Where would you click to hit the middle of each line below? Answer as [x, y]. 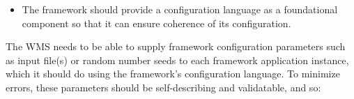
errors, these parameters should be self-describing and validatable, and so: [163, 87]
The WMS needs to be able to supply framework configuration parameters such [176, 46]
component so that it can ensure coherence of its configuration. [156, 23]
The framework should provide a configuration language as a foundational [180, 9]
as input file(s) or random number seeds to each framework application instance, [177, 60]
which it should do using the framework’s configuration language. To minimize [173, 74]
